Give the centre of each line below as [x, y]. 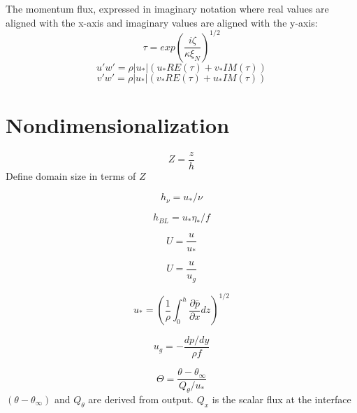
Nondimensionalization [118, 124]
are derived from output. [141, 399]
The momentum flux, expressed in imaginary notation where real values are [167, 8]
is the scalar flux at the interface [282, 399]
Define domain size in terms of [71, 175]
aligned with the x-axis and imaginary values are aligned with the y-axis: [162, 22]
